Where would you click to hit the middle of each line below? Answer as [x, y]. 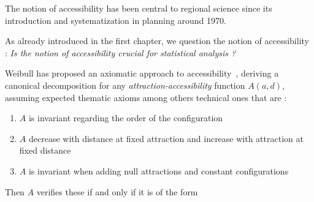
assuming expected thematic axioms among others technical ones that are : [146, 97]
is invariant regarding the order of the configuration [126, 118]
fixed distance [45, 150]
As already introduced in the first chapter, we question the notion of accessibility [157, 41]
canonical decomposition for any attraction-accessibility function [125, 85]
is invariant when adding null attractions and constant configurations [159, 170]
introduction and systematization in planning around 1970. [116, 20]
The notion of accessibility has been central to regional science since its [139, 8]
